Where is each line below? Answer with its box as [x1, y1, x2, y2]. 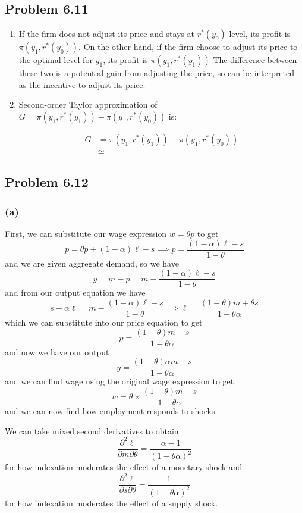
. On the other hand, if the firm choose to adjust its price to [78, 40, 298, 53]
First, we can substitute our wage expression [5, 227, 167, 240]
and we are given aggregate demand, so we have [5, 256, 179, 269]
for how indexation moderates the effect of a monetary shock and [5, 461, 243, 473]
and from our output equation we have [5, 286, 146, 299]
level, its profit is [229, 27, 291, 40]
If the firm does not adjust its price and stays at [18, 27, 195, 40]
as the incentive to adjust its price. [18, 78, 146, 90]
